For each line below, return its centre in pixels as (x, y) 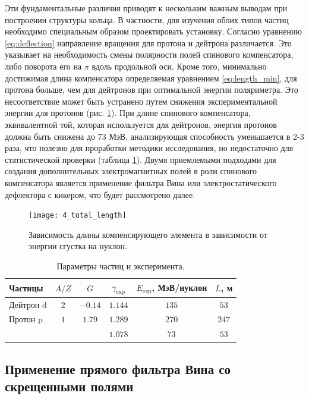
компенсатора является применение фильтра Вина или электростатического (141, 182)
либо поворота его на (43, 66)
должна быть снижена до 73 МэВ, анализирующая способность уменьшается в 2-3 (154, 136)
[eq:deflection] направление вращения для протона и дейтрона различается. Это (148, 43)
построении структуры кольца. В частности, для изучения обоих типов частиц (147, 19)
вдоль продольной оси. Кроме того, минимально (179, 66)
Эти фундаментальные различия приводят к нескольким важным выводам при (146, 8)
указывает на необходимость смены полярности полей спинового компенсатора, (149, 54)
